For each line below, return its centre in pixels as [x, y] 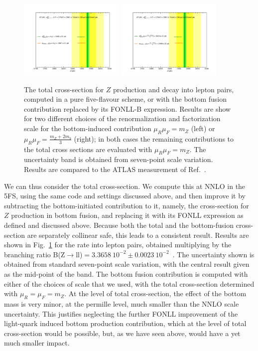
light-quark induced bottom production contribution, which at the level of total [125, 323]
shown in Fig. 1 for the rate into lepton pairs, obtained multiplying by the [118, 245]
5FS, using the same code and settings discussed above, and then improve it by [125, 196]
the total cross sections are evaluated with [88, 149]
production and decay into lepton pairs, [174, 89]
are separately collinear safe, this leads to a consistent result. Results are [138, 235]
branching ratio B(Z [35, 254]
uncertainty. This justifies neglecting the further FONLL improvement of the [121, 313]
